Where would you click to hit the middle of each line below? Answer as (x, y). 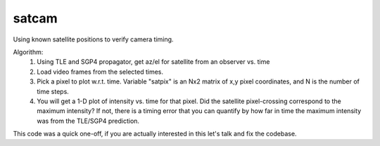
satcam (35, 18)
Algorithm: (28, 52)
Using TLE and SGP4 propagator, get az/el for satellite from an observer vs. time (153, 62)
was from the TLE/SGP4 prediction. (88, 121)
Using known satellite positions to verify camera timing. (93, 39)
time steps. (53, 91)
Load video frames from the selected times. (100, 72)
